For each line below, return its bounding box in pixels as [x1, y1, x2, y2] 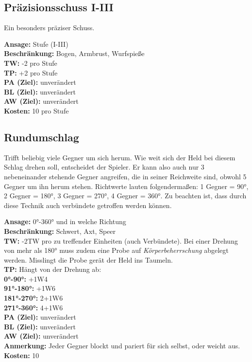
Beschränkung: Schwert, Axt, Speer [4, 226, 116, 236]
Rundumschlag [4, 129, 79, 144]
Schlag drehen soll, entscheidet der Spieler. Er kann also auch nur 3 [4, 162, 204, 172]
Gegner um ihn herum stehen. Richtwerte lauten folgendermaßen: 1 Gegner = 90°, [4, 181, 249, 191]
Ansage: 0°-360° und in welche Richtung [4, 216, 126, 227]
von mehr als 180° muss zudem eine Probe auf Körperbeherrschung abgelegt [4, 245, 229, 255]
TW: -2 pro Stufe [4, 57, 57, 68]
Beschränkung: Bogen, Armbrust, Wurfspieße [4, 48, 145, 58]
